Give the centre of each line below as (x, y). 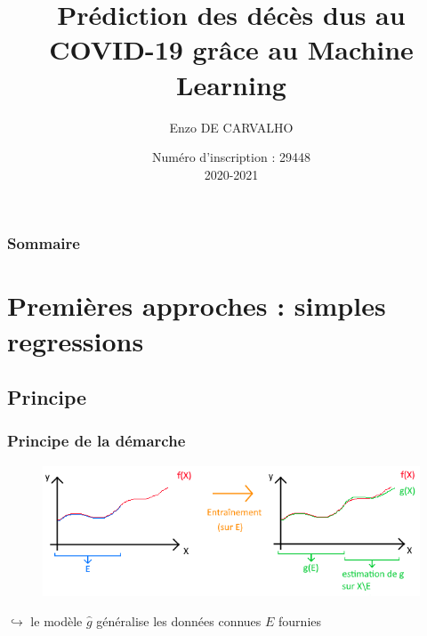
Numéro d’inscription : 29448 (231, 157)
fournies (300, 620)
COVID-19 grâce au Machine (231, 49)
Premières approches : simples (197, 306)
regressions (76, 340)
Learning (231, 84)
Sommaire (44, 243)
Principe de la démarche (97, 441)
